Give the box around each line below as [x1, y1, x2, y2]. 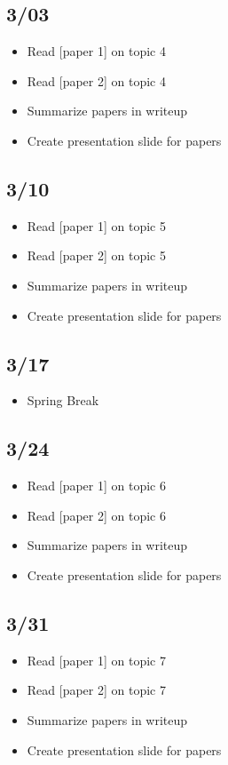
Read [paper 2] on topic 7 [27, 681, 166, 699]
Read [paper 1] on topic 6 [27, 476, 166, 495]
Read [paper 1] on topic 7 [27, 650, 166, 669]
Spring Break [27, 391, 99, 410]
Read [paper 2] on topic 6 [27, 506, 166, 524]
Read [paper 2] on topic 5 [27, 246, 166, 265]
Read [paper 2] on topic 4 [27, 71, 166, 90]
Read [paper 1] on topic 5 [27, 216, 166, 235]
